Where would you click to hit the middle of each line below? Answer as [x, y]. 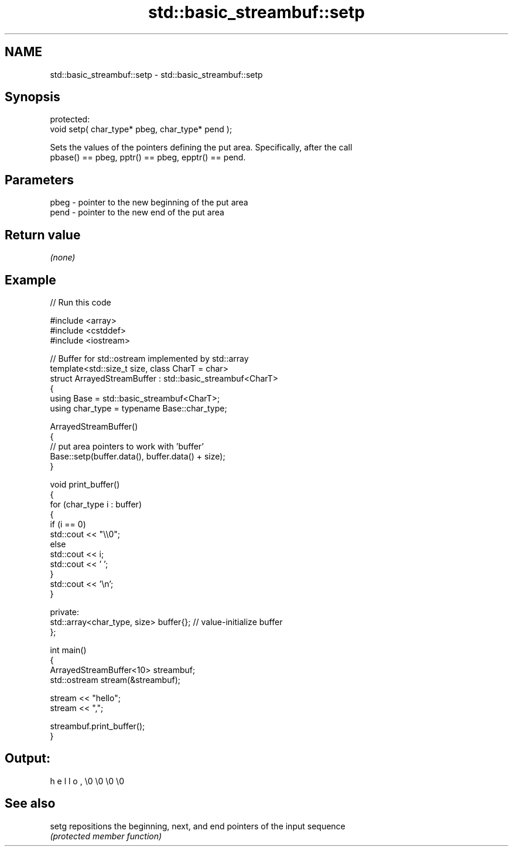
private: [65, 612]
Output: [28, 759]
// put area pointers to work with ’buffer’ [127, 446]
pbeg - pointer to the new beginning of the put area [149, 203]
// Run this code [81, 302]
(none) [63, 258]
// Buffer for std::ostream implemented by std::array [149, 358]
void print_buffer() [85, 484]
